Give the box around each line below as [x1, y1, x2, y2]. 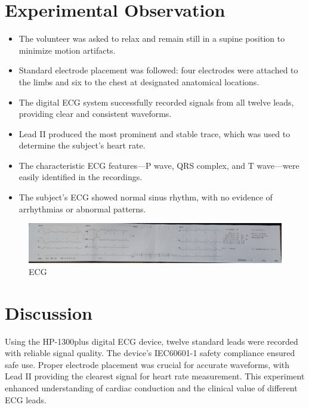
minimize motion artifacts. [18, 44, 116, 56]
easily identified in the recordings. [18, 171, 143, 183]
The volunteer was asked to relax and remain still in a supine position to [18, 32, 285, 45]
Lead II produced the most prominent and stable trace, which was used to [18, 127, 291, 140]
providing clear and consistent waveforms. [18, 107, 172, 120]
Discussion [5, 300, 92, 324]
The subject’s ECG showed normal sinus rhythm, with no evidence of [18, 191, 273, 203]
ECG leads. [5, 393, 47, 406]
